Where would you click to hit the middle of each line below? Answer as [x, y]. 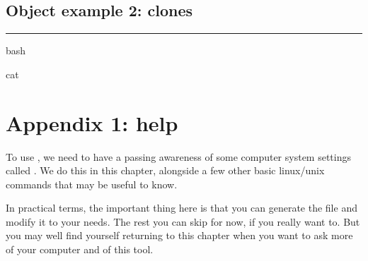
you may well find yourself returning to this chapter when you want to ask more [179, 235]
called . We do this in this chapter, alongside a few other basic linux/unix [165, 170]
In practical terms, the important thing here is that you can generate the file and [182, 208]
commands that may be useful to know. [92, 184]
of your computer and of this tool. [80, 249]
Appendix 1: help [92, 122]
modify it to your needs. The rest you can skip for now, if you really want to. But [183, 221]
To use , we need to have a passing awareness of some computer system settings [178, 156]
